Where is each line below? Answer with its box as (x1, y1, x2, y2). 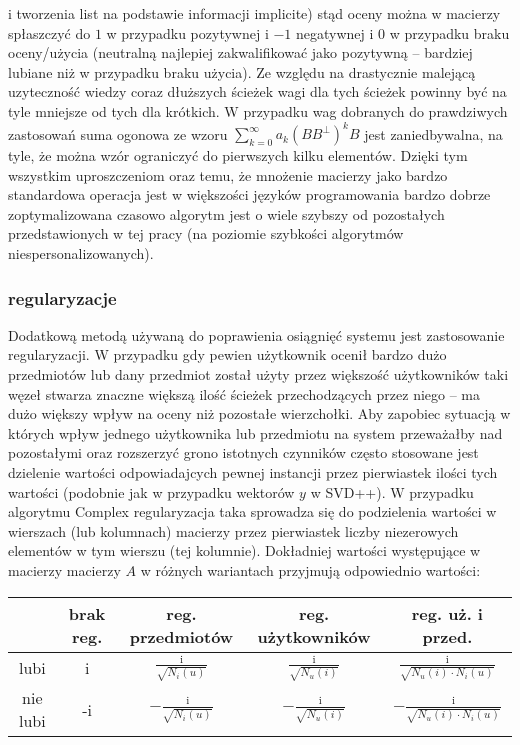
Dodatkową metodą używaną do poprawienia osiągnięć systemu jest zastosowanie (8, 324, 505, 345)
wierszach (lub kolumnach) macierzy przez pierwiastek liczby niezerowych (8, 520, 459, 541)
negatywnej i (296, 22, 374, 43)
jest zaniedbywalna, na (364, 123, 503, 144)
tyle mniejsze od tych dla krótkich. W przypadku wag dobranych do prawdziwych (8, 100, 508, 121)
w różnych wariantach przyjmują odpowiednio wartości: (140, 559, 481, 580)
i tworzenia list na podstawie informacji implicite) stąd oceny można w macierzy (8, 3, 501, 23)
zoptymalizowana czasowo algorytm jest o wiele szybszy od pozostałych (8, 203, 445, 224)
